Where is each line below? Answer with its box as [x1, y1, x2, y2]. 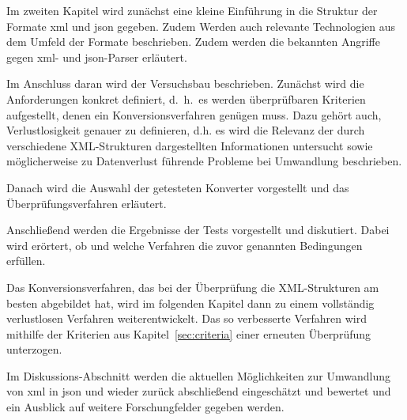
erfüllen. [6, 252, 46, 269]
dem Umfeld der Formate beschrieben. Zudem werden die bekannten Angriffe [6, 33, 380, 50]
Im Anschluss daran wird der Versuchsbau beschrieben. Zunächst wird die [6, 75, 364, 92]
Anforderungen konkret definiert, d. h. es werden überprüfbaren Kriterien [6, 90, 366, 107]
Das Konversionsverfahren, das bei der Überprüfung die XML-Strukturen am [6, 278, 379, 295]
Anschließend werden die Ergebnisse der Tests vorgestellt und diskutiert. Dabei [6, 221, 390, 238]
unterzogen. [6, 341, 62, 358]
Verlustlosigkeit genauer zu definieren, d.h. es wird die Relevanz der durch [6, 122, 365, 138]
